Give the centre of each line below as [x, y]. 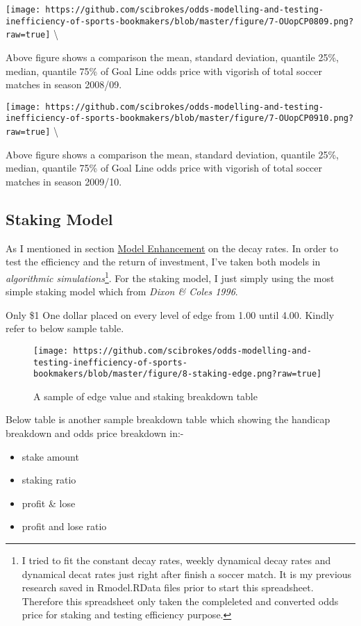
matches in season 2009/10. [64, 181]
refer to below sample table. [65, 328]
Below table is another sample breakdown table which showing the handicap [168, 419]
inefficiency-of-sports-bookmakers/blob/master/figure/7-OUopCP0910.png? [180, 118]
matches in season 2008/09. [64, 84]
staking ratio [49, 480]
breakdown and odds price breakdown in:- [95, 433]
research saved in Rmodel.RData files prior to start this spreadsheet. [168, 587]
